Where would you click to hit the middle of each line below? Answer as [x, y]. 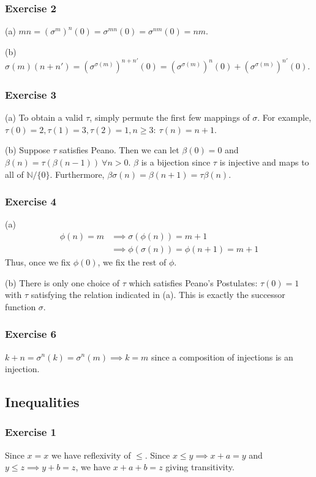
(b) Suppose [28, 150]
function [21, 306]
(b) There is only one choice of [62, 282]
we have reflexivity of [91, 455]
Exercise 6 [31, 334]
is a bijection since [176, 162]
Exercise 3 [31, 94]
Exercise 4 [31, 201]
